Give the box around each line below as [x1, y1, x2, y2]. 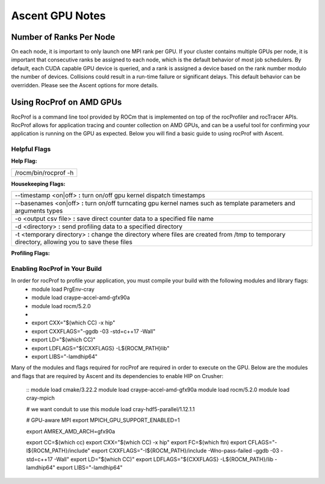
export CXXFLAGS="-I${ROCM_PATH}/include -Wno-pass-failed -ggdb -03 [91, 447, 279, 455]
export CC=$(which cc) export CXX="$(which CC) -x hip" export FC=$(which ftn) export [26, 439, 247, 446]
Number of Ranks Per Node [11, 32, 116, 42]
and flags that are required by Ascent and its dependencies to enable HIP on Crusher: [11, 372, 224, 379]
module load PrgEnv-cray [31, 285, 94, 293]
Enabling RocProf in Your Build [11, 265, 102, 273]
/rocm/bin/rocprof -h [14, 169, 74, 177]
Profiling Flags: [11, 250, 51, 257]
